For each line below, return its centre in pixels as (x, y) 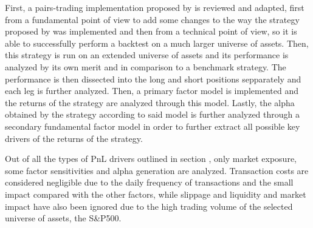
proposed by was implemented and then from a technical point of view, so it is (151, 31)
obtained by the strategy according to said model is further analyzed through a (153, 114)
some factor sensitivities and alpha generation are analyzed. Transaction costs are (157, 170)
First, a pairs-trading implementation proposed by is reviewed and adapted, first (155, 7)
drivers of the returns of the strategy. (74, 138)
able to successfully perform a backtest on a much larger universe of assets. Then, (157, 43)
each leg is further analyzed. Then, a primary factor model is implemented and (152, 91)
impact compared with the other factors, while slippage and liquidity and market (156, 194)
